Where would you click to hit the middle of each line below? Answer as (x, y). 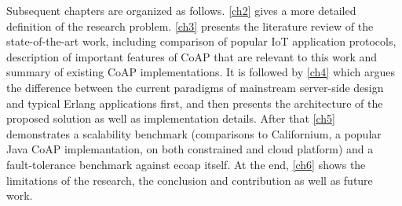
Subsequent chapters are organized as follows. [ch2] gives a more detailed (181, 10)
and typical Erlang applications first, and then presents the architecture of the (195, 103)
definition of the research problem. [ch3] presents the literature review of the (190, 26)
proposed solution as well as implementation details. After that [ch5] (171, 118)
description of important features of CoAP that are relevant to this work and (192, 56)
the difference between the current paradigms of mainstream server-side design (195, 87)
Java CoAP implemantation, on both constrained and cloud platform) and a (190, 149)
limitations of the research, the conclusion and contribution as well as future (190, 180)
